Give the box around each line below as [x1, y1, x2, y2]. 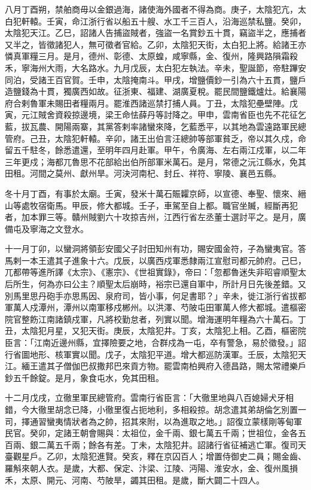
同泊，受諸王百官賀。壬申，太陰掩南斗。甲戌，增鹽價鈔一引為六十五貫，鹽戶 [5, 73, 306, 86]
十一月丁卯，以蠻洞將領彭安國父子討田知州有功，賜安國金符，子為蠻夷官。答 [5, 242, 306, 255]
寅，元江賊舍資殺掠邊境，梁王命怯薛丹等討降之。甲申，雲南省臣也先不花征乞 [5, 108, 306, 121]
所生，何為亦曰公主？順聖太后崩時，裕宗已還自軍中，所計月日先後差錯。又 [13, 278, 306, 290]
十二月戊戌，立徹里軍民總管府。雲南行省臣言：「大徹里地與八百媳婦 [5, 391, 269, 404]
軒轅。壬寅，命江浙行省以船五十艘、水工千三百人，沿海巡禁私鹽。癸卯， [21, 14, 306, 27]
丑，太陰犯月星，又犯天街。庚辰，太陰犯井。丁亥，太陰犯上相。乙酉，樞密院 [5, 324, 306, 337]
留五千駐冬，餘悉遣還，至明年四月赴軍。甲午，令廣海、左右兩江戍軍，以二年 [5, 144, 306, 156]
